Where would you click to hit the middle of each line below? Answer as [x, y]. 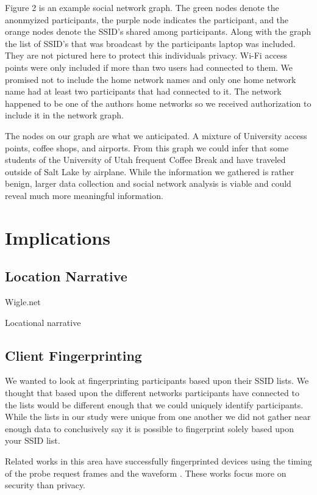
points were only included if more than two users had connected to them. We [149, 67]
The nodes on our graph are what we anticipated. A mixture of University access [156, 135]
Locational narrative [43, 322]
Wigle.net [23, 302]
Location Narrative [66, 276]
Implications [58, 237]
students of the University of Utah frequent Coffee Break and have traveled [145, 160]
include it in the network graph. [64, 115]
